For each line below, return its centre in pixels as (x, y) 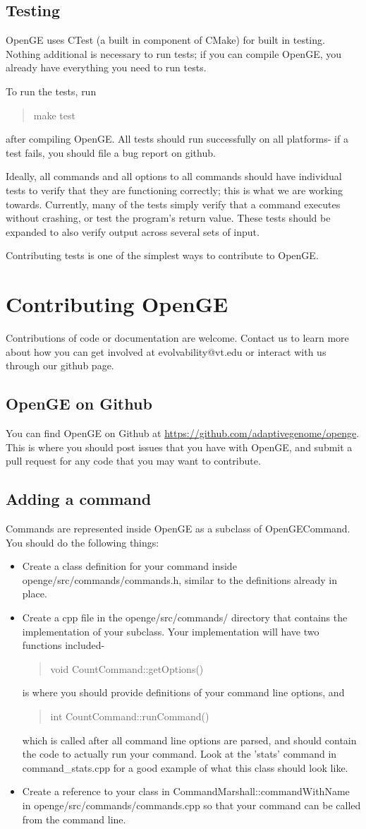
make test (54, 115)
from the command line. (74, 819)
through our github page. (60, 365)
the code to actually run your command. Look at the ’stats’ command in (179, 754)
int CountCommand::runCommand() (130, 716)
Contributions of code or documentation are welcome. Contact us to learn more (177, 338)
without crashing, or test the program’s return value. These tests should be (168, 218)
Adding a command (79, 499)
